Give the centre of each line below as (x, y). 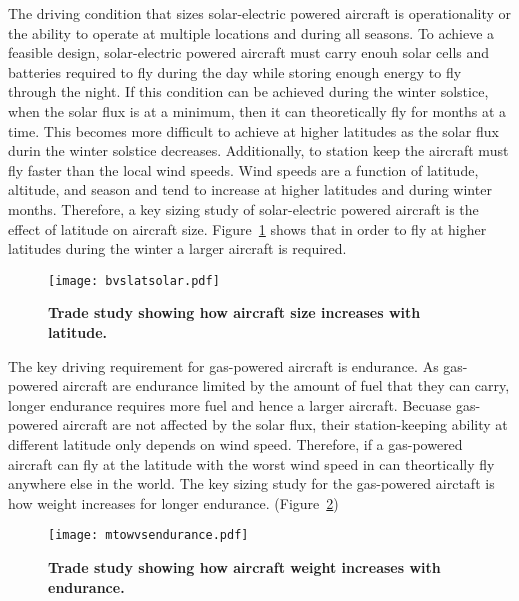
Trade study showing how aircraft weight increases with (244, 566)
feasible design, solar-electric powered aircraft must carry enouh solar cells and (249, 52)
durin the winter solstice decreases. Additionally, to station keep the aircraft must (258, 150)
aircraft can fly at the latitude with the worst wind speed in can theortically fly (251, 463)
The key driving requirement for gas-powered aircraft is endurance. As (223, 365)
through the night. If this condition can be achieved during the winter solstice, (248, 91)
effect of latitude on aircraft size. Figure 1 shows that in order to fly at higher (247, 228)
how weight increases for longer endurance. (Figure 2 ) (173, 502)
